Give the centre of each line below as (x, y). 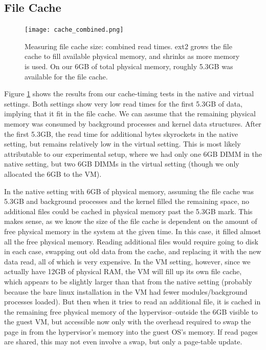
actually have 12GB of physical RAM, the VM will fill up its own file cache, (123, 271)
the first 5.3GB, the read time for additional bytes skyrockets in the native (121, 133)
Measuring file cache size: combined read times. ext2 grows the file (128, 46)
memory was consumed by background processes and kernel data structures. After (133, 124)
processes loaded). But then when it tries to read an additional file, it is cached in (132, 302)
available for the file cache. (66, 76)
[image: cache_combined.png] (74, 30)
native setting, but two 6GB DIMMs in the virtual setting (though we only (122, 164)
